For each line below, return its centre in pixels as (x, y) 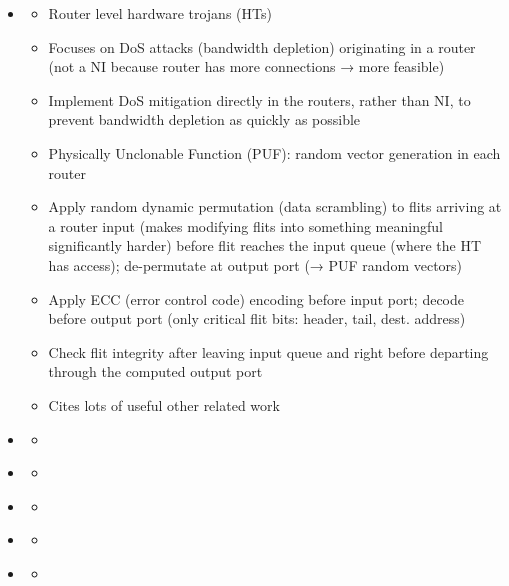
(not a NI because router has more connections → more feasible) (246, 66)
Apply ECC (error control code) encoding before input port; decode (256, 298)
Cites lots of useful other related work (164, 404)
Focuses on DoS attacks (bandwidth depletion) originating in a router (262, 46)
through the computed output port (155, 371)
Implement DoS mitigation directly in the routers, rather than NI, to (259, 99)
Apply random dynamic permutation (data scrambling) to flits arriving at (275, 206)
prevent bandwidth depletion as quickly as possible (204, 119)
